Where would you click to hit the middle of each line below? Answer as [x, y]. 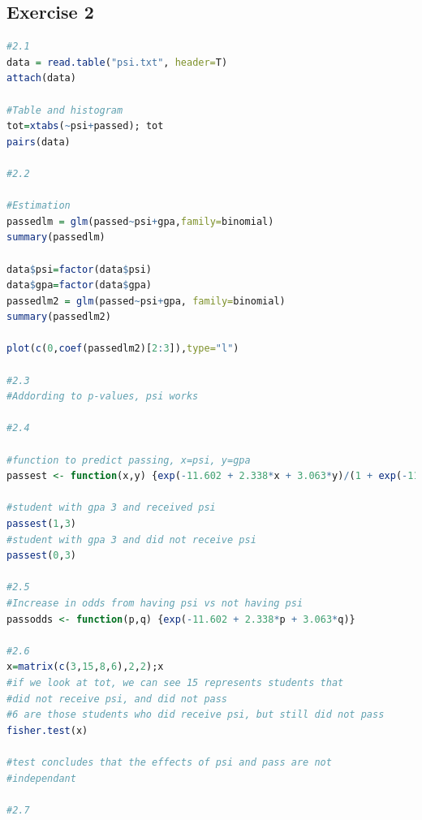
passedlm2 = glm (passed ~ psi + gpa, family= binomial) [146, 301]
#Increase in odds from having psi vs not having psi [155, 603]
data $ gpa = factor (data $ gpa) [80, 285]
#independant [41, 778]
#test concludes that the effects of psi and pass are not [169, 762]
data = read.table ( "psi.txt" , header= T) [117, 62]
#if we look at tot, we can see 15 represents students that [175, 682]
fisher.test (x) [47, 730]
